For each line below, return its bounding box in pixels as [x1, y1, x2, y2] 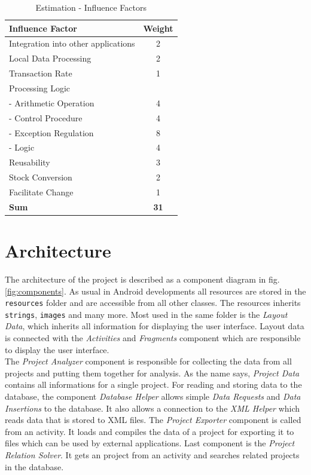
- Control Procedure [9, 111, 83, 124]
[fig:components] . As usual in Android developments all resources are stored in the [5, 284, 306, 297]
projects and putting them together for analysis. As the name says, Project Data [5, 366, 300, 379]
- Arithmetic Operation [9, 96, 94, 109]
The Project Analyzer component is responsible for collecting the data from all [5, 355, 292, 367]
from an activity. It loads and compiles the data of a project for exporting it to [5, 425, 294, 437]
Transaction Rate [9, 67, 72, 79]
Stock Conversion [9, 171, 72, 183]
